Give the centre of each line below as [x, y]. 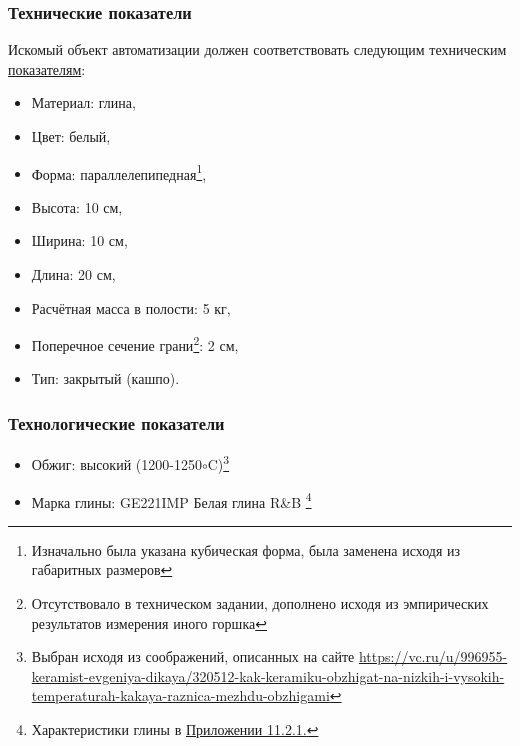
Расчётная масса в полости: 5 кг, [131, 307]
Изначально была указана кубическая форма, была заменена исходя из [246, 549]
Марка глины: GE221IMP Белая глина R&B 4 [171, 500]
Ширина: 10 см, [79, 240]
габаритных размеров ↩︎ [102, 569]
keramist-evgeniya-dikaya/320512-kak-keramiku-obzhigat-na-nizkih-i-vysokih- [268, 675]
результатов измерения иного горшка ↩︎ [149, 622]
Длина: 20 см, [73, 274]
